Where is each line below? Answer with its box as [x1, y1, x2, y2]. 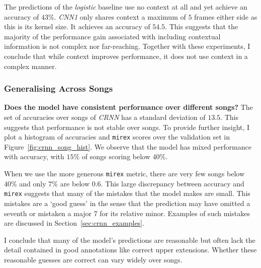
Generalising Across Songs [4, 82, 113, 95]
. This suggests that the [165, 21, 238, 32]
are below [60, 178, 90, 188]
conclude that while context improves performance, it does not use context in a [4, 50, 248, 61]
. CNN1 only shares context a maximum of [54, 11, 186, 22]
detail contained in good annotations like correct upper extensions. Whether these [4, 244, 257, 255]
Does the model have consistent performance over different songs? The [4, 102, 253, 112]
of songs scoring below [81, 151, 150, 162]
